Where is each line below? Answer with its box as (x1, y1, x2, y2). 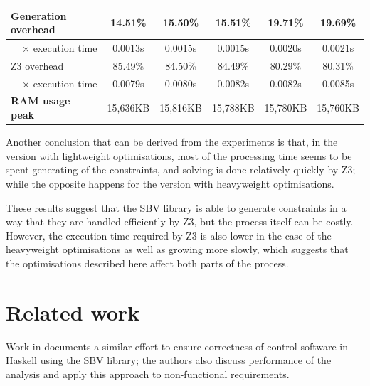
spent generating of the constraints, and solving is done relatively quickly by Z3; (6, 162, 356, 177)
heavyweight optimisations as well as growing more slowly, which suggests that (6, 242, 349, 257)
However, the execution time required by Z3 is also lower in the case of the (6, 227, 332, 242)
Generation (11, 8, 67, 23)
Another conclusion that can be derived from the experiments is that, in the (6, 134, 338, 149)
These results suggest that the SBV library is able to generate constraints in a (6, 200, 347, 215)
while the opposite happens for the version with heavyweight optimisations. (6, 176, 334, 191)
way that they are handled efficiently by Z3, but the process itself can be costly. (6, 214, 354, 229)
